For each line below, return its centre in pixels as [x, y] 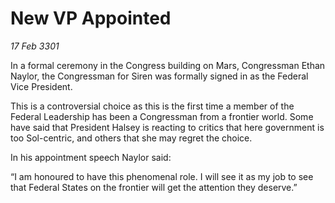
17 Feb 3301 [35, 46]
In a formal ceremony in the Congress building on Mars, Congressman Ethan [168, 65]
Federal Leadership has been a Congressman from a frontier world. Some [162, 116]
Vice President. [41, 86]
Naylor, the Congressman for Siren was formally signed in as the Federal [159, 76]
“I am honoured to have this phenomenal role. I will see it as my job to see [162, 176]
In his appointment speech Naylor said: [91, 157]
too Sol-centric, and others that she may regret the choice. [131, 138]
